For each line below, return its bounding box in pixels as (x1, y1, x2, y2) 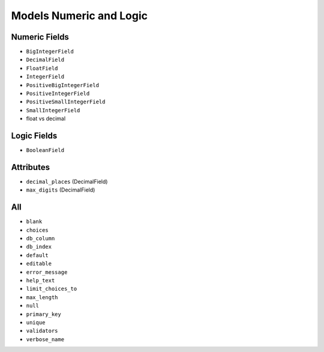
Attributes (11, 162, 50, 172)
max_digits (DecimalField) (26, 186, 95, 193)
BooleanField (26, 147, 65, 154)
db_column (26, 235, 55, 242)
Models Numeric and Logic (11, 9, 148, 22)
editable (26, 260, 52, 267)
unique (26, 319, 46, 326)
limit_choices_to (26, 285, 77, 293)
